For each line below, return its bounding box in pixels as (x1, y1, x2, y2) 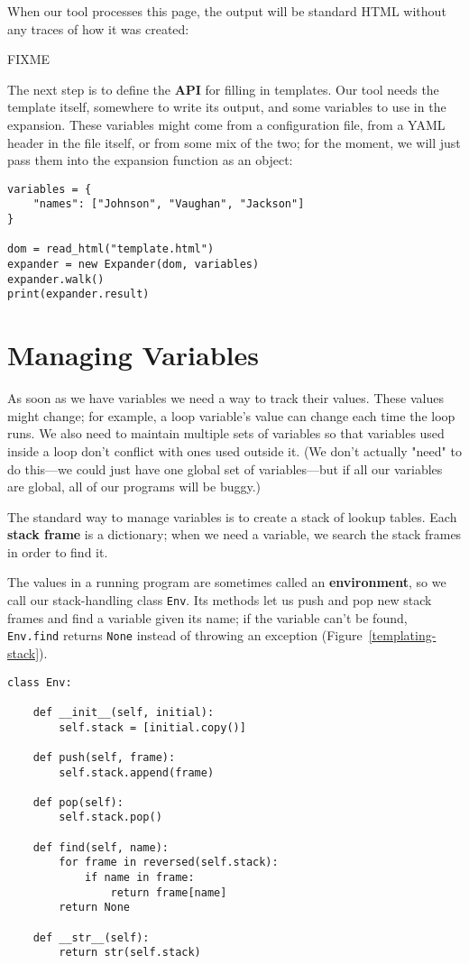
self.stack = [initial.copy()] (59, 721, 246, 734)
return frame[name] (110, 886, 227, 899)
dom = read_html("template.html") (7, 243, 215, 256)
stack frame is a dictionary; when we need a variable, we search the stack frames (7, 525, 462, 544)
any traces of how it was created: (7, 19, 189, 38)
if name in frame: (84, 871, 195, 885)
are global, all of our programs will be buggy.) (7, 477, 262, 496)
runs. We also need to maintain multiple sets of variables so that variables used (7, 424, 445, 443)
